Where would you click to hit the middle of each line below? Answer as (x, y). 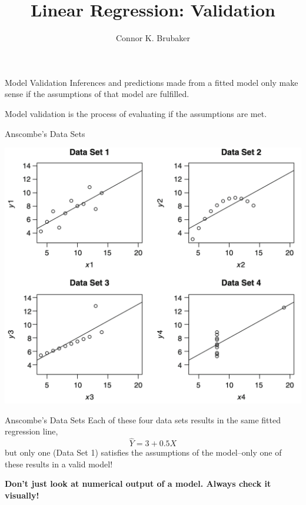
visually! (22, 495)
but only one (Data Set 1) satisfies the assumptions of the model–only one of (143, 452)
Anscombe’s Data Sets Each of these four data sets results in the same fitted (143, 419)
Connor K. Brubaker (153, 38)
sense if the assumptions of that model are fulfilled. (97, 94)
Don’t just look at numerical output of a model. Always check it (138, 484)
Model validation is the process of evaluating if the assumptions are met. (136, 113)
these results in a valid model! (59, 464)
